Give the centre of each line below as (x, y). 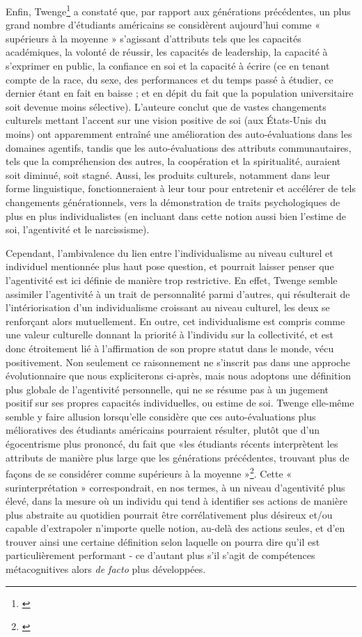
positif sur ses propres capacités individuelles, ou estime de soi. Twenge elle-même (180, 403)
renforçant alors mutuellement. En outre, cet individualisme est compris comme (175, 321)
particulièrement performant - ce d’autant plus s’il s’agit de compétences (160, 555)
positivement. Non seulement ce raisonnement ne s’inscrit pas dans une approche (178, 362)
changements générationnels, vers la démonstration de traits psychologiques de (173, 202)
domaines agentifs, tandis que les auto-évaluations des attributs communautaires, (179, 147)
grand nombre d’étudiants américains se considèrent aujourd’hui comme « (163, 25)
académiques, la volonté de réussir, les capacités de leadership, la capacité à (167, 52)
